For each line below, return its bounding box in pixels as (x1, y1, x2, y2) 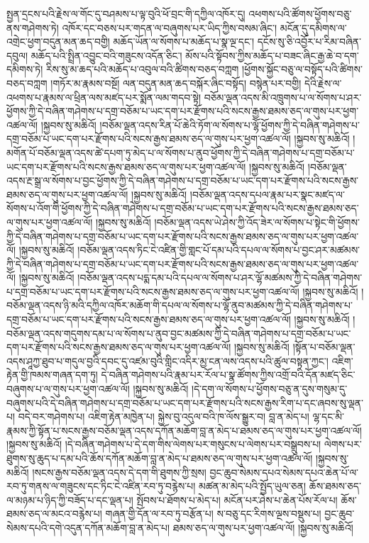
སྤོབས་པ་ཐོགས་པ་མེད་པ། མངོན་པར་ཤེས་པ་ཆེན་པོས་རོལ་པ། (136, 492, 338, 507)
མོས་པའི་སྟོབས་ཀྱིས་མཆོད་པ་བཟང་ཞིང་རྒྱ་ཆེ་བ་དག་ (185, 47, 359, 62)
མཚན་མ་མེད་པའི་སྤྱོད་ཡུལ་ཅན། (198, 478, 307, 493)
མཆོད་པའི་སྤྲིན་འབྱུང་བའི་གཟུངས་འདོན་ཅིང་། (31, 47, 182, 62)
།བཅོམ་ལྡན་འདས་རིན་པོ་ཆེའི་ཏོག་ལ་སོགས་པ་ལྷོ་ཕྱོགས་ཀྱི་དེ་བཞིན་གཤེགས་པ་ (99, 117, 360, 132)
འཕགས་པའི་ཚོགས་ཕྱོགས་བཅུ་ (248, 6, 352, 21)
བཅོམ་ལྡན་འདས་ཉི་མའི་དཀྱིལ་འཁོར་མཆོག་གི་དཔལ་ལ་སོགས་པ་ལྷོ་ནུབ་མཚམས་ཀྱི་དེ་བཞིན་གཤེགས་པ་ (6, 298, 353, 313)
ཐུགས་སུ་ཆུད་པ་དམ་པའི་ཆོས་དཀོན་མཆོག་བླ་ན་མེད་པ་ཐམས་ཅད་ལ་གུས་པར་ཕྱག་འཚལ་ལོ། (6, 451, 313, 465)
